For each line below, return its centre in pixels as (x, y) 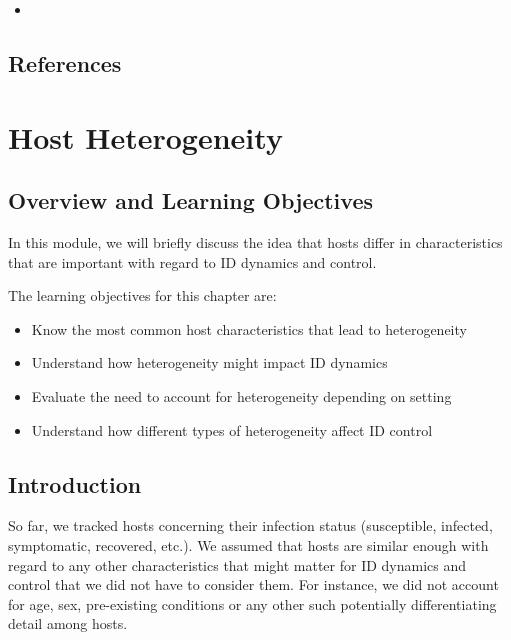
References (65, 62)
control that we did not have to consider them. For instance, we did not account (253, 584)
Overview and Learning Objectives (190, 200)
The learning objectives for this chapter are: (142, 295)
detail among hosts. (68, 623)
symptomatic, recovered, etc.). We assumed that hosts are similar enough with (248, 544)
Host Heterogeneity (145, 136)
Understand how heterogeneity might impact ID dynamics (209, 362)
